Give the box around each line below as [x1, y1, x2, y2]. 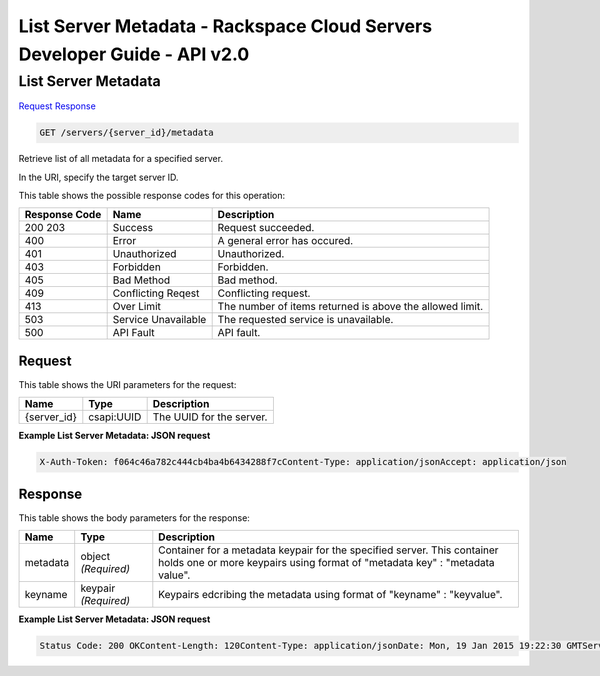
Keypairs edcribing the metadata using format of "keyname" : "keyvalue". [158, 588, 503, 602]
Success [112, 221, 154, 235]
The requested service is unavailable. [217, 313, 394, 327]
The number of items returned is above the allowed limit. [217, 300, 484, 314]
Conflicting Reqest [112, 286, 200, 300]
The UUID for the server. [152, 410, 268, 424]
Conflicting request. [217, 286, 311, 300]
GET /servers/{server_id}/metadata [39, 127, 214, 139]
